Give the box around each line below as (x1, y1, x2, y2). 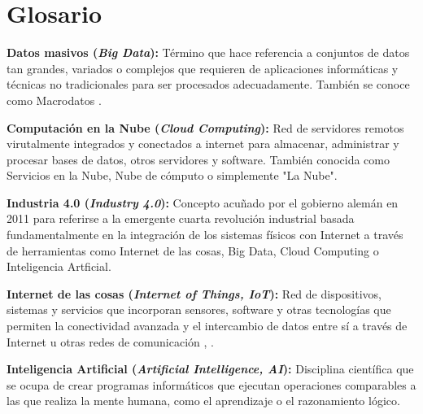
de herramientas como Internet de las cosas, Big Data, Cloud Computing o (7, 242, 379, 259)
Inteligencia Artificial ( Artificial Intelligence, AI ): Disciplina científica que (7, 360, 414, 377)
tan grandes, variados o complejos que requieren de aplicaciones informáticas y (7, 59, 399, 76)
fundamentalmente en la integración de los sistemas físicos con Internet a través (7, 226, 403, 243)
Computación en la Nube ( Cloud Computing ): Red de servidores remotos (7, 119, 404, 136)
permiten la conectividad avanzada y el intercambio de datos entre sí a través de (7, 317, 408, 334)
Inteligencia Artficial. (7, 258, 111, 275)
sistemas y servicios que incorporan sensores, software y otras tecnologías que (7, 301, 391, 318)
